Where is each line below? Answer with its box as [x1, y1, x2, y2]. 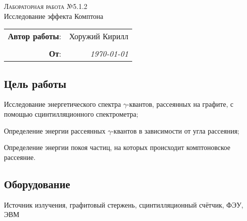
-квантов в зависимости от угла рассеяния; [111, 125, 240, 136]
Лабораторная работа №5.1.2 [4, 1, 88, 11]
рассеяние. [4, 151, 36, 162]
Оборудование [4, 176, 70, 191]
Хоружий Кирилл [69, 30, 129, 42]
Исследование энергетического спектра [4, 99, 121, 109]
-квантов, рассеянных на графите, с [127, 99, 234, 109]
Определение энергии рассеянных [4, 125, 105, 136]
